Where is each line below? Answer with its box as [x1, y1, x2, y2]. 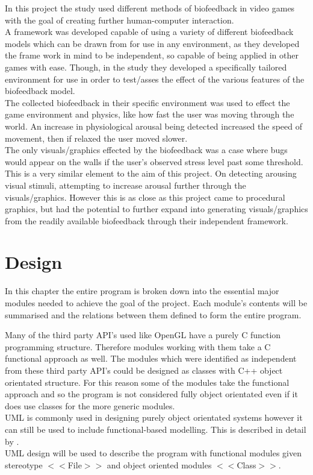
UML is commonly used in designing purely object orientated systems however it [5, 411, 303, 424]
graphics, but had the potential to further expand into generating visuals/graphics [5, 203, 308, 215]
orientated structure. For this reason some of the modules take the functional [5, 376, 290, 388]
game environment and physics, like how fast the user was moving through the [5, 108, 294, 121]
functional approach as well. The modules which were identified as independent [5, 352, 297, 365]
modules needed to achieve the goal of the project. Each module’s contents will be [5, 297, 308, 309]
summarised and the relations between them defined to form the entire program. [5, 308, 302, 321]
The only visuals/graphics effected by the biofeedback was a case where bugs [5, 143, 288, 156]
